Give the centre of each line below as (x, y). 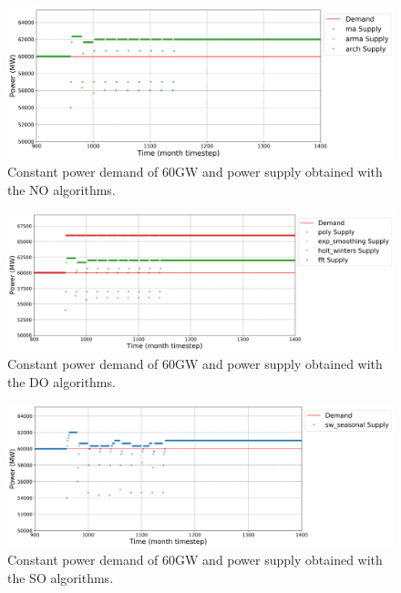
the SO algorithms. (61, 577)
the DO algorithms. (62, 382)
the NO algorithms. (62, 190)
